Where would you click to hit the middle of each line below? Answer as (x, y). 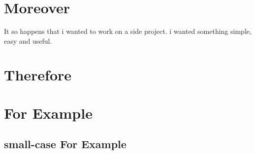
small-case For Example (65, 144)
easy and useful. (28, 40)
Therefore (38, 74)
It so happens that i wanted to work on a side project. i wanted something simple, (128, 31)
